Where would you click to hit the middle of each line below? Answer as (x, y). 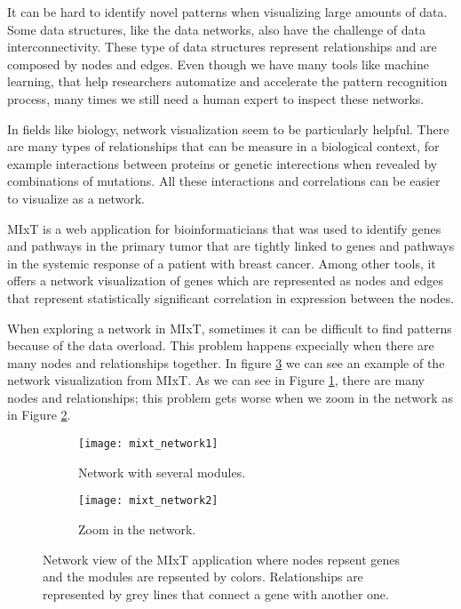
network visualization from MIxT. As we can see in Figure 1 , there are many (216, 380)
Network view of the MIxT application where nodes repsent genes (222, 559)
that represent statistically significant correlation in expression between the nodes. (231, 297)
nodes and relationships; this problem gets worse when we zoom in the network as (230, 397)
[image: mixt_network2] (148, 501)
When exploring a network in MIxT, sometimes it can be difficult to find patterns (230, 328)
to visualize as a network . (76, 198)
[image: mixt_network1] (148, 444)
